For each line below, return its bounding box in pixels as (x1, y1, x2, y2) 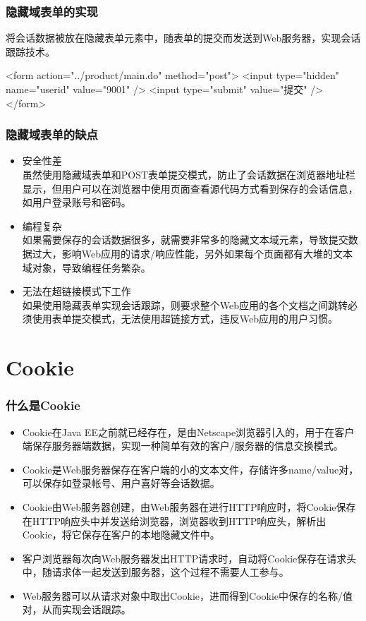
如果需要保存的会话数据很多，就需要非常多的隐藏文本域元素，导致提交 (22, 232, 348, 247)
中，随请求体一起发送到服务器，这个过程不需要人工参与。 (22, 565, 289, 579)
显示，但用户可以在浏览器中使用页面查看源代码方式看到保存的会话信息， (22, 181, 358, 195)
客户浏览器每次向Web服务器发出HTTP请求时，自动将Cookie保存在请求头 (22, 550, 357, 565)
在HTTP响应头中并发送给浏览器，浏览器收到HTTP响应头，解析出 (22, 513, 327, 528)
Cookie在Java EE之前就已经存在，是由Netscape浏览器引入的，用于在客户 (22, 424, 355, 439)
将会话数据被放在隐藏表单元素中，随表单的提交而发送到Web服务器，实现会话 (6, 30, 361, 45)
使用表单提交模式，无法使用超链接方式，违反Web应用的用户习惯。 (32, 311, 338, 326)
